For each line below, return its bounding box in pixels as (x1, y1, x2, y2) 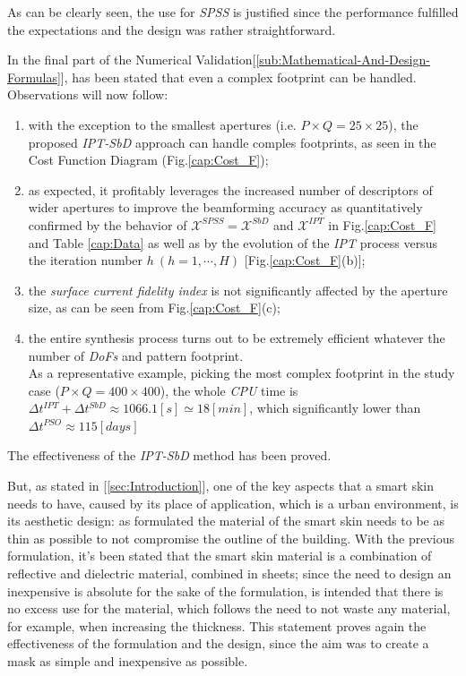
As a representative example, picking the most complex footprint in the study (28, 364, 455, 382)
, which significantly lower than (249, 398, 421, 417)
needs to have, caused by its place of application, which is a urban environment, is (7, 493, 459, 512)
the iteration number (28, 251, 143, 270)
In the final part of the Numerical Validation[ (7, 50, 256, 69)
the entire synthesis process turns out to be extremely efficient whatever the (28, 328, 445, 347)
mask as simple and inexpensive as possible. (7, 652, 248, 670)
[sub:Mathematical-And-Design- (255, 50, 430, 69)
